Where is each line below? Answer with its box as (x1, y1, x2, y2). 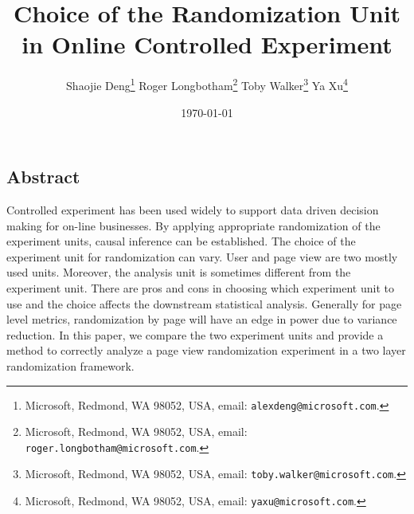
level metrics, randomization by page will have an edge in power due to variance (6, 311, 397, 328)
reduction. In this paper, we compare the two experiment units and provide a (6, 326, 384, 343)
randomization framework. (6, 357, 135, 374)
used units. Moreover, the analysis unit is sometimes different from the (6, 264, 351, 281)
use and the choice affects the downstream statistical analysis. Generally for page (6, 295, 402, 312)
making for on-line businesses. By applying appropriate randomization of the (6, 217, 381, 233)
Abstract (6, 164, 80, 189)
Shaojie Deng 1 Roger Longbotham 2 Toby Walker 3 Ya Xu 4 (66, 75, 348, 93)
